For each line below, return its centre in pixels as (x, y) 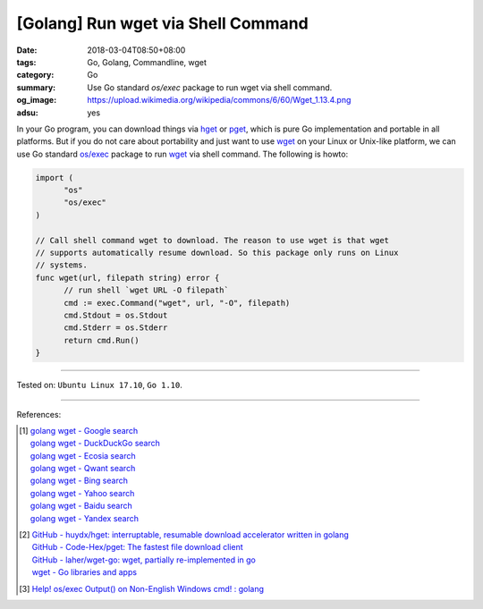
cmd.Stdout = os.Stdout (116, 315)
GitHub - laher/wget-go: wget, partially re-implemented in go (144, 560)
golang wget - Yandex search (84, 518)
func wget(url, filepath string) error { (127, 278)
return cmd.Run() (102, 340)
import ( (55, 178)
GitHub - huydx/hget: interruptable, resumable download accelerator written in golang (190, 535)
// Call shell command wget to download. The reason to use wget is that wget (212, 240)
